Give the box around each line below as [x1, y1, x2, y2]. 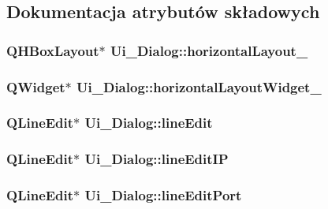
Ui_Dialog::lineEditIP [84, 149, 229, 169]
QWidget [6, 77, 65, 96]
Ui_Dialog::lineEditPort [84, 185, 242, 205]
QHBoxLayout [6, 40, 99, 60]
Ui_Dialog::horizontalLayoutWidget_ [76, 77, 322, 96]
